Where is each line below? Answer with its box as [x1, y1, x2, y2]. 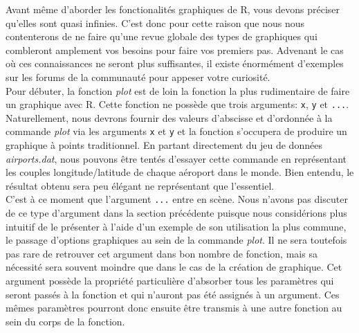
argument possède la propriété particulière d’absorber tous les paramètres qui [6, 273, 334, 288]
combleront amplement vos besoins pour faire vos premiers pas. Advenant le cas [6, 42, 344, 57]
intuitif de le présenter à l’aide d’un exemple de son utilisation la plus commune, [6, 219, 347, 233]
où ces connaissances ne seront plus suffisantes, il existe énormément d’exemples [6, 56, 344, 71]
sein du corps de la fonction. [6, 314, 125, 328]
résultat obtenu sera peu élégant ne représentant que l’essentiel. [6, 178, 275, 192]
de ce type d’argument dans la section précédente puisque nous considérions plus [6, 206, 347, 220]
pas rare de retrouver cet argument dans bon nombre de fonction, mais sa [6, 246, 317, 260]
